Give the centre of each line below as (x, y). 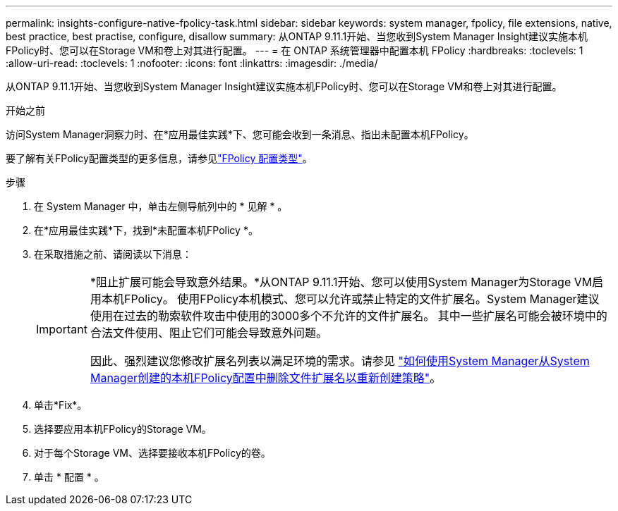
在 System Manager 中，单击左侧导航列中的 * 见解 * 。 (161, 206)
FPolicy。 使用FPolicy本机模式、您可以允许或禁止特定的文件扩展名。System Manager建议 (362, 299)
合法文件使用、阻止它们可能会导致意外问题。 (208, 333)
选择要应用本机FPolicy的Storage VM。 (123, 429)
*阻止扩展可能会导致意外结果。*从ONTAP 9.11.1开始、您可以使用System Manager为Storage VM (341, 282)
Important (62, 329)
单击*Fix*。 (61, 405)
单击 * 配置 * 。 (69, 477)
